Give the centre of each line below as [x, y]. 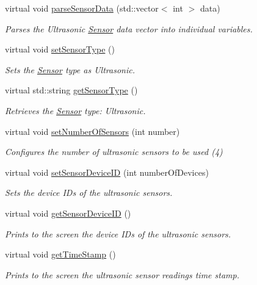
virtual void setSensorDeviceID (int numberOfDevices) [107, 172]
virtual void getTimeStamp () [60, 254]
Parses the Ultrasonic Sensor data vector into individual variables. [129, 28]
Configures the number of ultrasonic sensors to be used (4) [114, 152]
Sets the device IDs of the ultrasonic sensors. [89, 193]
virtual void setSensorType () [60, 49]
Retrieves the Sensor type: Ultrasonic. [75, 110]
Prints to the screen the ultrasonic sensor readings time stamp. [122, 274]
